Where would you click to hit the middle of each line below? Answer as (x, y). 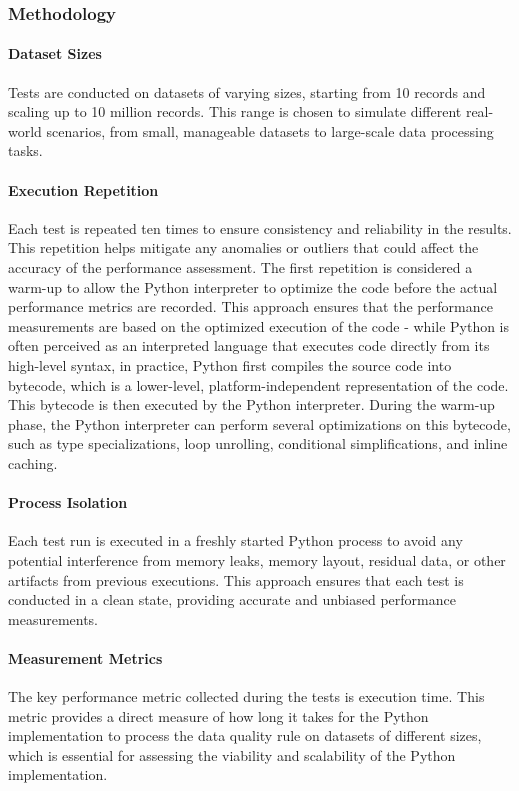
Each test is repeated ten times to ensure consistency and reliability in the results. (260, 227)
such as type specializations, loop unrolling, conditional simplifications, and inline (258, 443)
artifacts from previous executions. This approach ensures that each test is (236, 579)
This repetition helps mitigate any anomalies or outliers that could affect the (243, 247)
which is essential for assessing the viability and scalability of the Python (232, 754)
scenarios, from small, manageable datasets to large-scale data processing (270, 130)
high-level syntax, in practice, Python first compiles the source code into (230, 364)
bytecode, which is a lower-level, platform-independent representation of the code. (258, 384)
